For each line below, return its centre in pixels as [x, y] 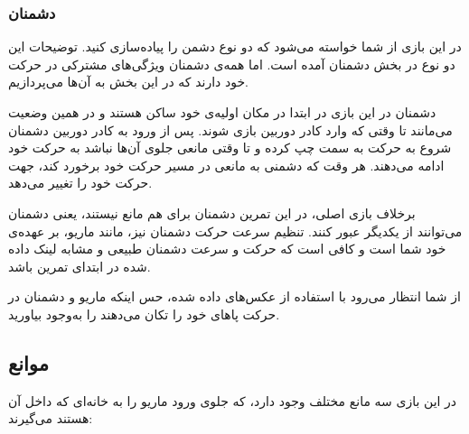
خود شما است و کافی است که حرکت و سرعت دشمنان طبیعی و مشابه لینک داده [227, 249]
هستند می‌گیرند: [51, 418]
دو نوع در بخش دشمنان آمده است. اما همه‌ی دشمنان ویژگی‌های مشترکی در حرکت [232, 64]
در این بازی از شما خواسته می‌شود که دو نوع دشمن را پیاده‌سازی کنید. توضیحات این [235, 46]
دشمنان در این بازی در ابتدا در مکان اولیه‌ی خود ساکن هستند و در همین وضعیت [222, 112]
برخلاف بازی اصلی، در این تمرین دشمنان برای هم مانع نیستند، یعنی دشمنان [212, 212]
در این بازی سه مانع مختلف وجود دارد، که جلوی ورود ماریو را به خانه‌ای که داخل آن [233, 400]
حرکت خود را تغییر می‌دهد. [80, 183]
